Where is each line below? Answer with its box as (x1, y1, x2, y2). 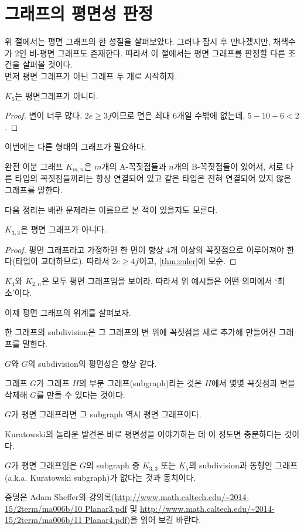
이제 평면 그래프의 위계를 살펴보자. (5, 306, 131, 318)
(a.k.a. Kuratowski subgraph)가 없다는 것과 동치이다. (5, 471, 196, 483)
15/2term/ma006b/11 (5, 514, 83, 526)
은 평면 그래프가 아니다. (20, 223, 107, 235)
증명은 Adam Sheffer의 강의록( (5, 491, 115, 503)
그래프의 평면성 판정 (5, 1, 153, 25)
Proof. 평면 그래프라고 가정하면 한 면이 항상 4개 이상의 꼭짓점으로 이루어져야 (5, 243, 284, 255)
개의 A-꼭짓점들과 (101, 160, 166, 172)
